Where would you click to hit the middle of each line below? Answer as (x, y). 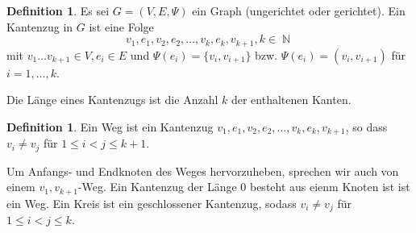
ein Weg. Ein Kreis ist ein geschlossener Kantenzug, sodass (152, 203)
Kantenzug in (40, 26)
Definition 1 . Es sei (58, 10)
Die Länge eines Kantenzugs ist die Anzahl (112, 100)
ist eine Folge (121, 26)
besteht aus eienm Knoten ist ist (330, 187)
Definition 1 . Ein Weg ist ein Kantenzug (110, 126)
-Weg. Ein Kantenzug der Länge (157, 187)
